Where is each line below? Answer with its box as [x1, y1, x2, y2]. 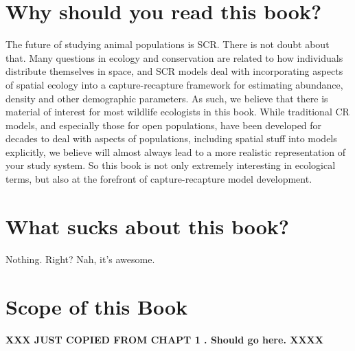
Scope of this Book [5, 292, 187, 320]
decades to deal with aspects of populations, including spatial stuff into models [5, 131, 337, 146]
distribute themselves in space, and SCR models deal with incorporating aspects [5, 64, 343, 78]
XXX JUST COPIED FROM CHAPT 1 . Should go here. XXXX [5, 332, 323, 346]
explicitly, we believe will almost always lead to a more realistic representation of [5, 144, 346, 159]
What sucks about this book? [5, 212, 290, 240]
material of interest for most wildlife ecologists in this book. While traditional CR [5, 104, 350, 119]
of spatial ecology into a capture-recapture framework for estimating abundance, [5, 77, 343, 91]
